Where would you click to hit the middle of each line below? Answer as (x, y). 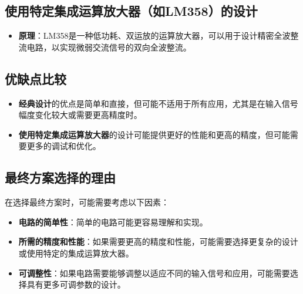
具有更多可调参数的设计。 (76, 284)
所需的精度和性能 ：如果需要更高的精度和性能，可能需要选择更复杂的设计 (158, 241)
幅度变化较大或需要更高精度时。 (80, 115)
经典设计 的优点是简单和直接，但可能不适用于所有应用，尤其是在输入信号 (158, 103)
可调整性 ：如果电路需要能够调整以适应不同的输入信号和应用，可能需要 (154, 273)
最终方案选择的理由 (60, 178)
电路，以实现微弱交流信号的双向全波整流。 (109, 47)
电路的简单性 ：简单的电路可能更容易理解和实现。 (113, 222)
